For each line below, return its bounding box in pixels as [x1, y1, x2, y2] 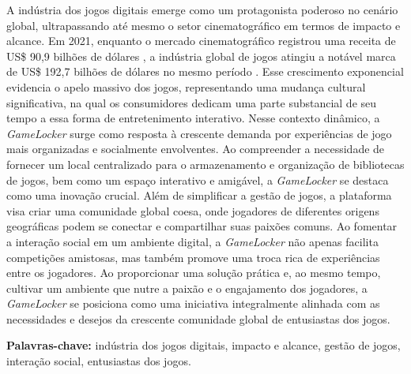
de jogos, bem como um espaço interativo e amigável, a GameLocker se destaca [6, 171, 389, 188]
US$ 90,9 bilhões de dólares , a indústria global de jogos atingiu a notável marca [6, 47, 396, 64]
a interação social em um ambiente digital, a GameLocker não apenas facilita [6, 233, 379, 249]
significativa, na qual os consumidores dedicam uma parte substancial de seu [6, 94, 377, 110]
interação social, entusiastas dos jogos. [6, 353, 191, 369]
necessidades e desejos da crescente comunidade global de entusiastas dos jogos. [6, 310, 390, 327]
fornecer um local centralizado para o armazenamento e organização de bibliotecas [6, 155, 405, 172]
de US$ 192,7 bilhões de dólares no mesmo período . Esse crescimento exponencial [6, 63, 404, 80]
